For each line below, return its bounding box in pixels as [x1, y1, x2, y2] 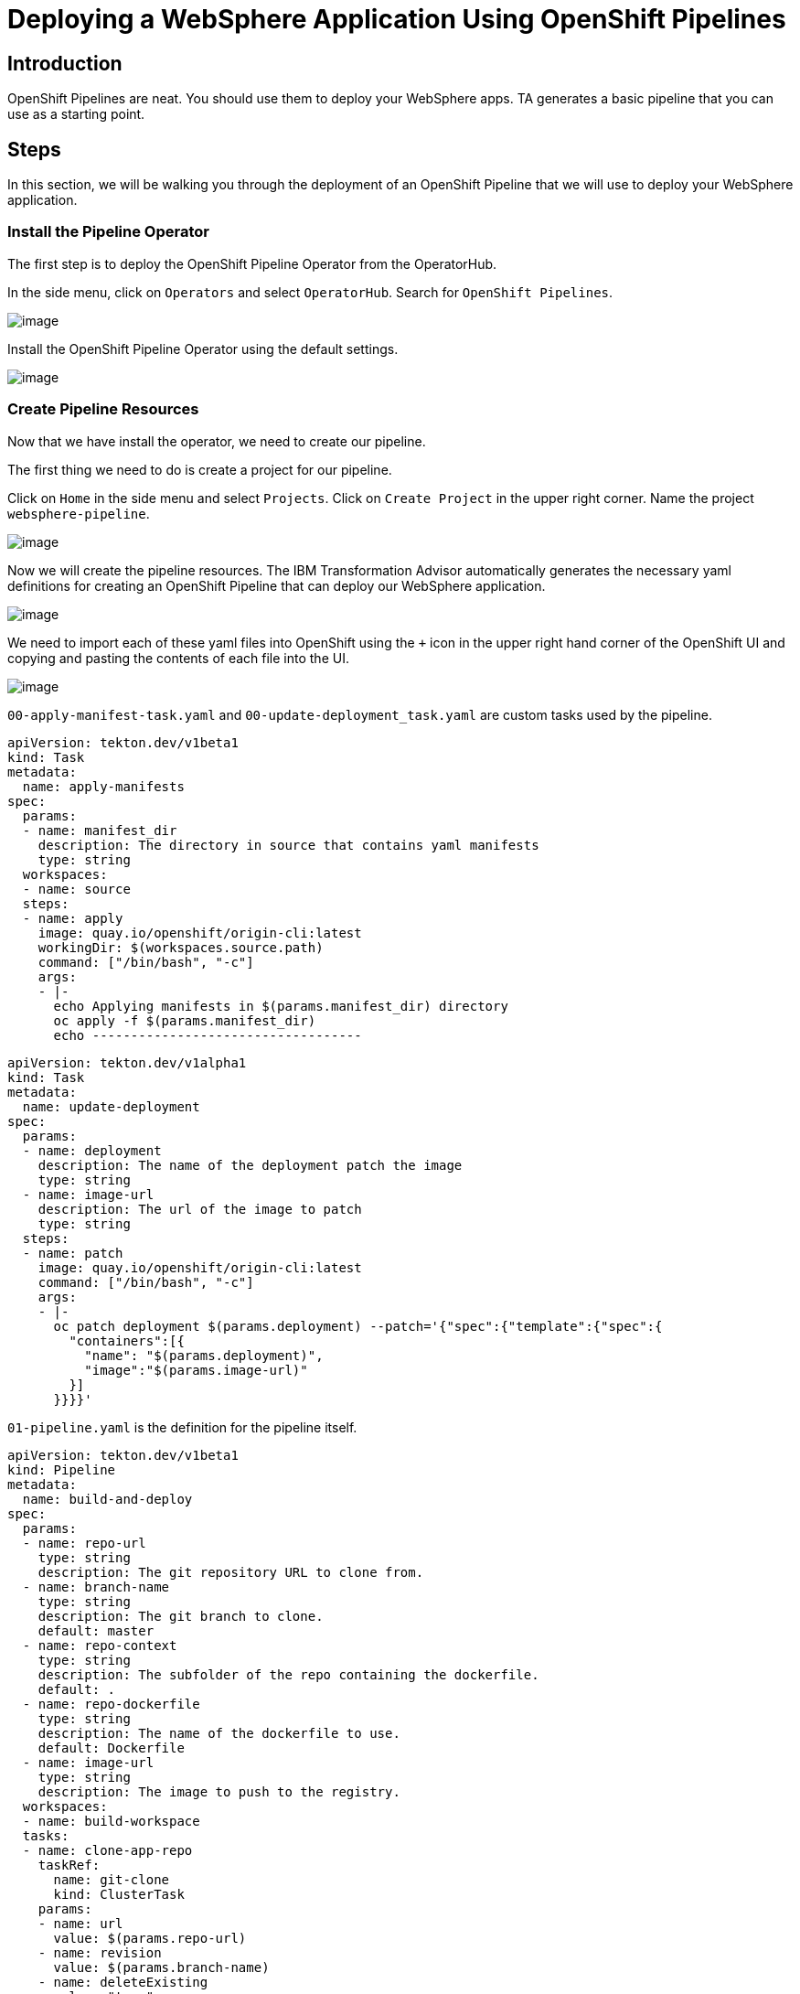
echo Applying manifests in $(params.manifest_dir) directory [53, 998, 508, 1013]
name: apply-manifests [22, 778, 185, 794]
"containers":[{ [69, 1333, 185, 1348]
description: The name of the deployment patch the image [37, 1157, 463, 1173]
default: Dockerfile [37, 1740, 185, 1755]
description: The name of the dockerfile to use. [37, 1725, 400, 1741]
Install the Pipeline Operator [7, 222, 209, 241]
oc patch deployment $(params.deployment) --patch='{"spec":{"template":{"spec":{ [53, 1318, 663, 1334]
